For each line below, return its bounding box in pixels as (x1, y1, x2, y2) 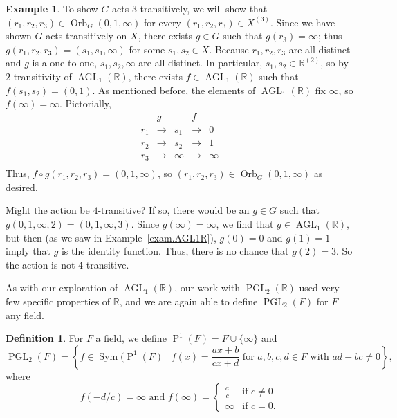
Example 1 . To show (6, 1, 98, 15)
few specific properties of (6, 294, 111, 309)
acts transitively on (46, 28, 127, 43)
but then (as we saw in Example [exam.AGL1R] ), (6, 230, 216, 244)
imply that (6, 244, 50, 258)
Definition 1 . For (6, 331, 84, 345)
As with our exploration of (6, 280, 118, 295)
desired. (6, 179, 38, 194)
